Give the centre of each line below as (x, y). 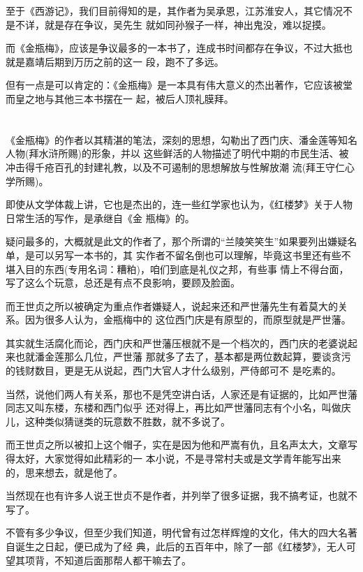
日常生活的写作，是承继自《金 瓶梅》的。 (100, 218)
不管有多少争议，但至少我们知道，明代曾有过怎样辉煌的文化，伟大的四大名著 (181, 533)
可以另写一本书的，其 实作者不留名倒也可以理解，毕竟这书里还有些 (188, 255)
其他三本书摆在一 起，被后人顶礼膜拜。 (144, 98)
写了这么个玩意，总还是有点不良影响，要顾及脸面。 (123, 283)
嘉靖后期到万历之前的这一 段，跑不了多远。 (124, 61)
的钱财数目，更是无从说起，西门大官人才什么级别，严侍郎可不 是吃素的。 (173, 371)
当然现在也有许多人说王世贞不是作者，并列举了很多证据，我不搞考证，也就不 (181, 496)
